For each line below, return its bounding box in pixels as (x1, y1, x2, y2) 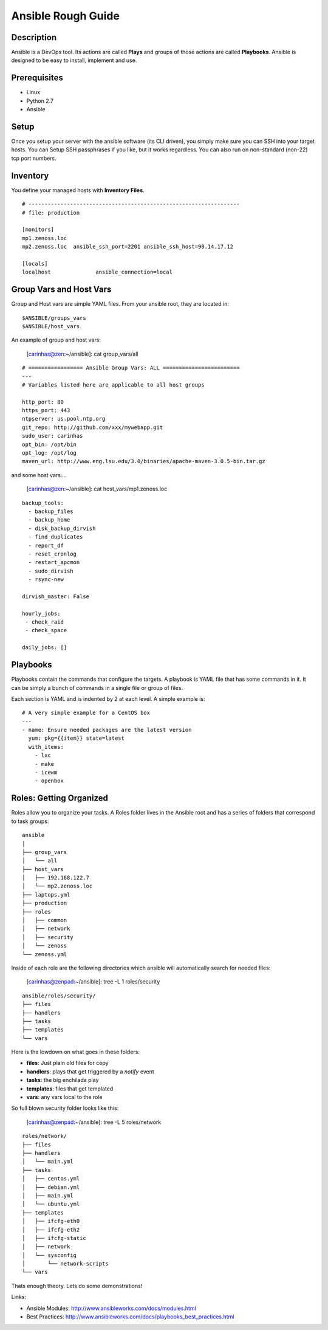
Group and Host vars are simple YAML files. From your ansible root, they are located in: (11, 300, 229, 308)
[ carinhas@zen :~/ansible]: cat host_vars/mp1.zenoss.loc (26, 485, 168, 492)
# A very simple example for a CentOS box (22, 709, 151, 717)
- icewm (34, 769, 58, 776)
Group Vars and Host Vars (11, 284, 112, 295)
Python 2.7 (26, 97, 54, 105)
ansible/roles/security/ (22, 992, 96, 999)
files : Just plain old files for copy (26, 1060, 109, 1067)
